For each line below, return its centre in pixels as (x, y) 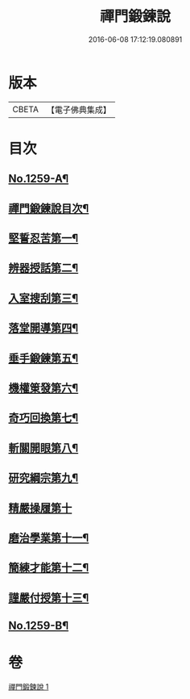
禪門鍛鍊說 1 (29, 687)
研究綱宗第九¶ (43, 478)
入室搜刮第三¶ (43, 298)
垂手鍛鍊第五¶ (43, 358)
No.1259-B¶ (39, 626)
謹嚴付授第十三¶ (49, 598)
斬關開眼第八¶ (43, 448)
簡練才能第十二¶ (49, 568)
